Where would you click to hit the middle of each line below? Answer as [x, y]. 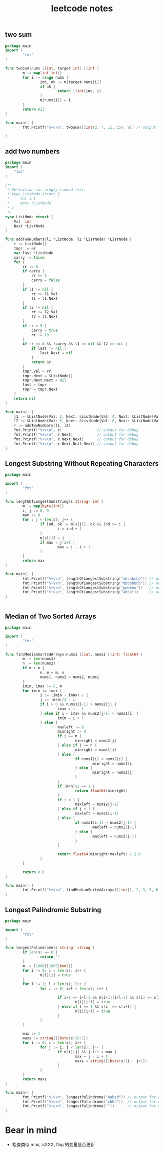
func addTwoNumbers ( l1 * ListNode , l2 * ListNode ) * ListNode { [69, 239]
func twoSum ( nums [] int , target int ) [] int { [52, 68]
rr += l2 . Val [44, 312]
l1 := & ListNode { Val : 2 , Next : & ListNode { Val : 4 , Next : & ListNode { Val [87, 416]
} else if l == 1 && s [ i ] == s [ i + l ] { [97, 1006]
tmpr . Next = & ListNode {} [48, 376]
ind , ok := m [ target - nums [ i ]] [71, 82]
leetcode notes [82, 9]
